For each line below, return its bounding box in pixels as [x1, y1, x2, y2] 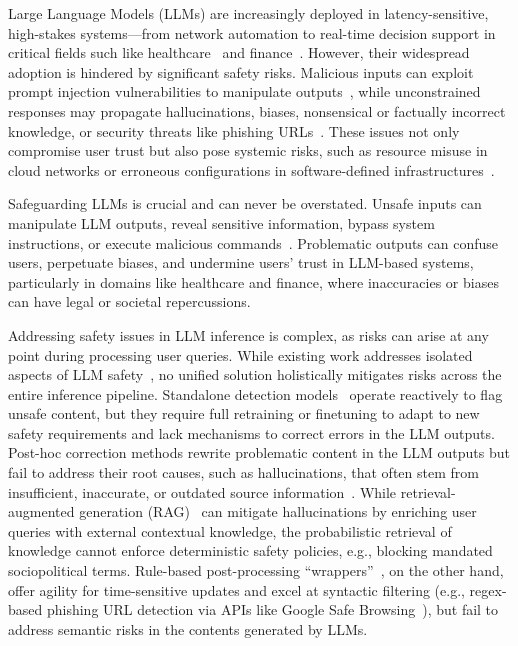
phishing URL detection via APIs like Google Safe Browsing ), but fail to [46, 599, 499, 620]
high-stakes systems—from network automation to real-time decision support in [8, 22, 496, 43]
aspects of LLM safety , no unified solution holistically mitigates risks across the [8, 364, 502, 385]
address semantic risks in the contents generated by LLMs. [8, 618, 368, 639]
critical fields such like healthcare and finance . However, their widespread [8, 42, 470, 63]
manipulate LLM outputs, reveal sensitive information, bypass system [8, 212, 435, 233]
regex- [469, 579, 507, 600]
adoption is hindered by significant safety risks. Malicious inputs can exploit [8, 61, 474, 82]
